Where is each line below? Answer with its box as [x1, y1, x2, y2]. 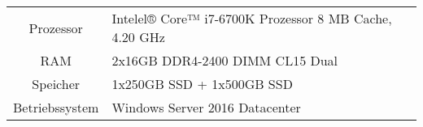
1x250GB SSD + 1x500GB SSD [111, 74, 293, 93]
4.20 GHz [111, 28, 165, 46]
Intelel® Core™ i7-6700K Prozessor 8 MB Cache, [111, 9, 392, 28]
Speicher [32, 74, 81, 93]
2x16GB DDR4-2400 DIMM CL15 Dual [111, 51, 338, 70]
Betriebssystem [13, 98, 99, 116]
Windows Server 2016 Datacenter [111, 98, 301, 116]
